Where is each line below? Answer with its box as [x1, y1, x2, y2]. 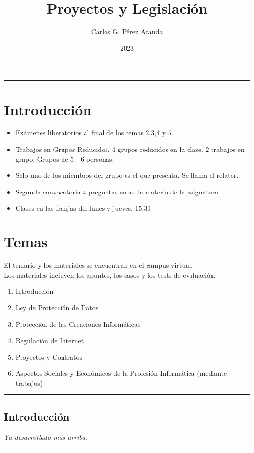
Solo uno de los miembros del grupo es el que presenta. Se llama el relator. [15, 170, 239, 180]
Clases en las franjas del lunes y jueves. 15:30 [15, 203, 151, 213]
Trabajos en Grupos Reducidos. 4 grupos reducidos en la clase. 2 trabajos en [15, 144, 245, 154]
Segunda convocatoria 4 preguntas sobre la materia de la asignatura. [15, 186, 221, 196]
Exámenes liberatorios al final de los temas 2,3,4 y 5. [15, 128, 173, 138]
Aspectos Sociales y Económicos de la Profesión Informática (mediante [15, 368, 227, 378]
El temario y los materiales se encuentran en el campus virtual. [4, 260, 193, 270]
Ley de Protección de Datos [15, 302, 99, 312]
